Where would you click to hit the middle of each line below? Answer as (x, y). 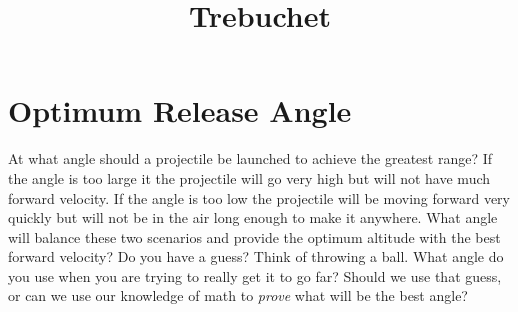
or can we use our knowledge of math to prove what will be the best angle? (238, 295)
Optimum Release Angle (180, 110)
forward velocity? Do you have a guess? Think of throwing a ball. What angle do (256, 256)
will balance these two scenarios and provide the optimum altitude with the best (254, 236)
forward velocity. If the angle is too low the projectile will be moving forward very (259, 197)
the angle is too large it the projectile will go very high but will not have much (249, 177)
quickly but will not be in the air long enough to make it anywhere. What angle (253, 217)
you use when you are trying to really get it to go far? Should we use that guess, (255, 275)
